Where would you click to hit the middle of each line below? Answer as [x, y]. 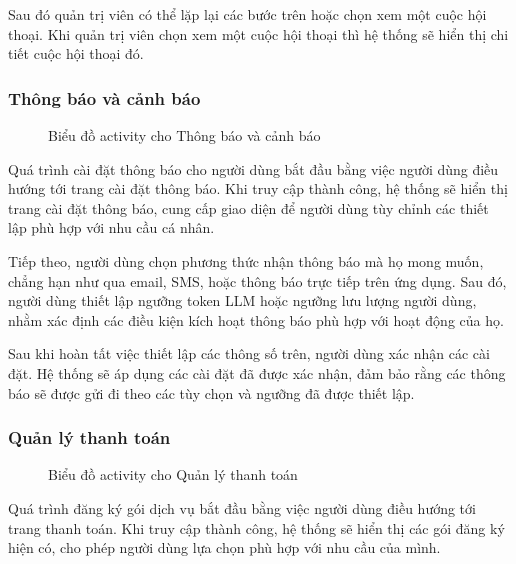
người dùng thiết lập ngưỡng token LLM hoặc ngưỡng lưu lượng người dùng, [242, 300]
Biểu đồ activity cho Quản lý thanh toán [173, 474]
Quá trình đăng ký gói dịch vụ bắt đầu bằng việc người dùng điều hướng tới [242, 507]
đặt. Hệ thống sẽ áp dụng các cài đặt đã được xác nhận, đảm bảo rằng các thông [257, 372]
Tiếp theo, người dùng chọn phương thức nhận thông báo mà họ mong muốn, [246, 260]
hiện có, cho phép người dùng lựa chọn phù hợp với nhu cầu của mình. [224, 547]
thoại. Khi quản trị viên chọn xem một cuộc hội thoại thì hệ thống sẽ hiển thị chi [258, 33]
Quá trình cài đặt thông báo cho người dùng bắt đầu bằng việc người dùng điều [253, 168]
